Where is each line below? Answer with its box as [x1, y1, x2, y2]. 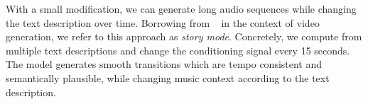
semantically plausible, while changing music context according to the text [6, 70, 330, 85]
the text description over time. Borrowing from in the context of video [6, 15, 320, 30]
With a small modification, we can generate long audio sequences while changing [6, 1, 357, 16]
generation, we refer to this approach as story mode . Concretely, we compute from [6, 29, 362, 44]
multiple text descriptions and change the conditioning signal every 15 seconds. [6, 42, 350, 57]
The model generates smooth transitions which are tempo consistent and [6, 57, 323, 71]
